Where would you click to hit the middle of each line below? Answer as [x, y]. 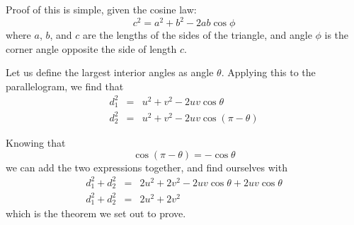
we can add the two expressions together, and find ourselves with [147, 167]
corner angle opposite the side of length [91, 48]
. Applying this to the [268, 72]
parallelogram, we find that [65, 86]
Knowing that [36, 142]
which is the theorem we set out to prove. [96, 213]
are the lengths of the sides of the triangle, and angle [197, 35]
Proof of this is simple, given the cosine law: [101, 9]
